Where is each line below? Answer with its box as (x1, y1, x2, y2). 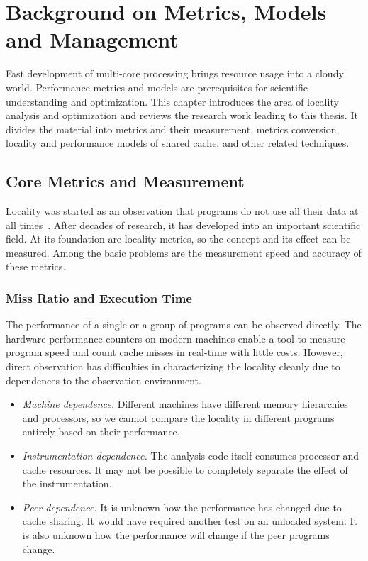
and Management (6, 25, 179, 54)
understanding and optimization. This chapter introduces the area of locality (6, 94, 339, 109)
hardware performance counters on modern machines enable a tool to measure (6, 331, 345, 345)
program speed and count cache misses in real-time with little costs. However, (6, 345, 343, 360)
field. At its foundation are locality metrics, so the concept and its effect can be (6, 231, 351, 246)
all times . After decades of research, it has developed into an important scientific (6, 217, 361, 232)
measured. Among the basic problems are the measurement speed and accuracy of (6, 245, 362, 260)
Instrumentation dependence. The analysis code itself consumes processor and (22, 448, 359, 463)
